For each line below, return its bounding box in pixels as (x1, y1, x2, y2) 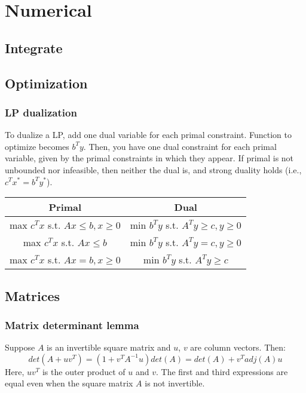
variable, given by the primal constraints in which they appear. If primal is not (5, 152, 294, 164)
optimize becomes (5, 140, 69, 152)
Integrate (5, 38, 63, 57)
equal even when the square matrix (5, 377, 133, 389)
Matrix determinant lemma (5, 317, 139, 332)
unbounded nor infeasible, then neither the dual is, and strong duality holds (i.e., (5, 163, 302, 176)
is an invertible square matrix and (47, 341, 171, 354)
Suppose (5, 341, 35, 354)
